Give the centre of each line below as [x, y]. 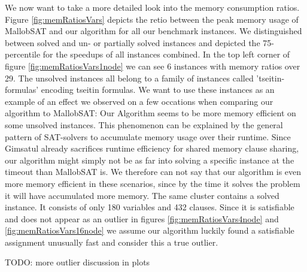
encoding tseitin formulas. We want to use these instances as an [158, 90]
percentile [23, 54]
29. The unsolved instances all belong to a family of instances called [129, 78]
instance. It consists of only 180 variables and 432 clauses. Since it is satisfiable [150, 207]
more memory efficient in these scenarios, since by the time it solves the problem [153, 183]
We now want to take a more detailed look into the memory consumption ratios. [152, 7]
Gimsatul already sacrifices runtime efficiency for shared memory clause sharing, [152, 148]
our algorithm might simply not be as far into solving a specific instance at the [150, 160]
